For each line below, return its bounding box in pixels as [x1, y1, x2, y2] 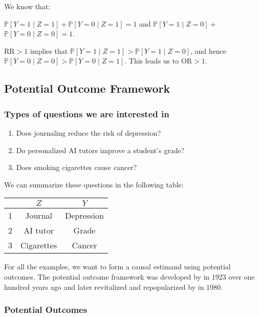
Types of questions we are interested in [4, 107, 169, 120]
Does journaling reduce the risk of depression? [16, 127, 161, 138]
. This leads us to [124, 55, 179, 66]
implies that [30, 45, 68, 56]
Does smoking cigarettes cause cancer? [16, 162, 137, 173]
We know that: [4, 1, 51, 11]
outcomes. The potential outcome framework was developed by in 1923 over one [4, 271, 255, 282]
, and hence [190, 45, 227, 56]
